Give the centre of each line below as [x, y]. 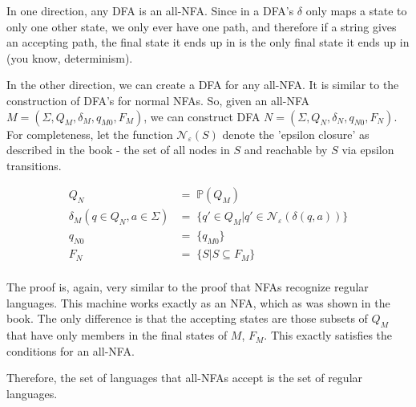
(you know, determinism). [70, 57]
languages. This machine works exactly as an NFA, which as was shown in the [198, 302]
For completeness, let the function [90, 134]
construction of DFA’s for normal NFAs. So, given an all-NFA [158, 100]
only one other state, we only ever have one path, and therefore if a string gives [202, 26]
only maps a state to [356, 10]
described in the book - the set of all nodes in [118, 150]
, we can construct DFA [202, 116]
